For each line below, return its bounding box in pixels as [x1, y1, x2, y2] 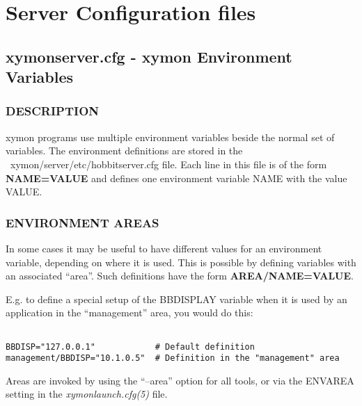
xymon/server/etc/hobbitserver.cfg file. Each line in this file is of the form [10, 156, 327, 171]
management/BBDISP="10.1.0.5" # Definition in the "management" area [6, 353, 340, 364]
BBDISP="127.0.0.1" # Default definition [6, 341, 255, 352]
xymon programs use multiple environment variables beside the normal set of [6, 129, 335, 144]
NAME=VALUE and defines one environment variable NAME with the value [6, 170, 347, 185]
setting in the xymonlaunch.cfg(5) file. [6, 387, 168, 401]
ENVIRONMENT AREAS [6, 213, 159, 231]
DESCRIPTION [6, 102, 100, 120]
